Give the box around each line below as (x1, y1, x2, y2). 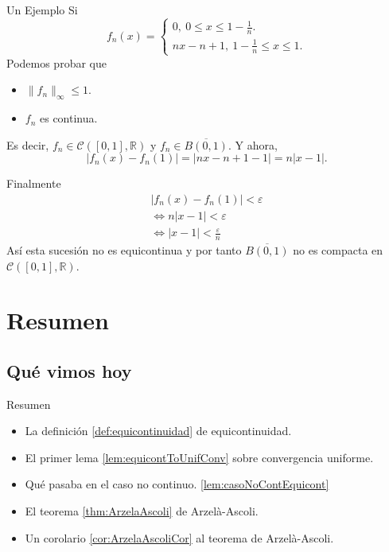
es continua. (40, 110, 98, 126)
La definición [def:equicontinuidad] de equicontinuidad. (25, 422, 292, 439)
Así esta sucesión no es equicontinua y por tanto (6, 241, 242, 258)
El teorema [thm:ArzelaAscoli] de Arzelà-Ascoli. (25, 503, 259, 519)
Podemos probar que (6, 54, 107, 71)
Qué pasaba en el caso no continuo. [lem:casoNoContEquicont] (25, 476, 329, 492)
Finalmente (6, 175, 61, 192)
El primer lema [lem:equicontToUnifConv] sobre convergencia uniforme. (25, 449, 374, 465)
